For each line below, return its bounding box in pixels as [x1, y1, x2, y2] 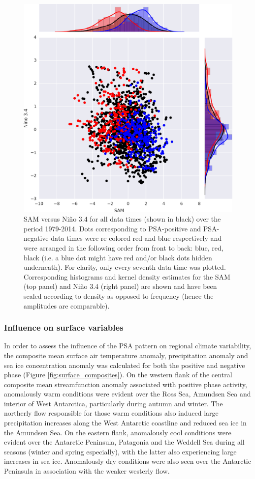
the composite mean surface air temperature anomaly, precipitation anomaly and [4, 350, 248, 360]
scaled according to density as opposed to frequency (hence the [24, 290, 214, 301]
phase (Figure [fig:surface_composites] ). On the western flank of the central [4, 369, 232, 380]
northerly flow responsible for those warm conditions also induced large [4, 408, 219, 418]
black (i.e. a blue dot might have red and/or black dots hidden [24, 252, 212, 262]
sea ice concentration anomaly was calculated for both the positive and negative [4, 360, 245, 370]
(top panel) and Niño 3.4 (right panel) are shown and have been [24, 281, 217, 291]
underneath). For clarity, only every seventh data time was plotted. [24, 262, 226, 272]
